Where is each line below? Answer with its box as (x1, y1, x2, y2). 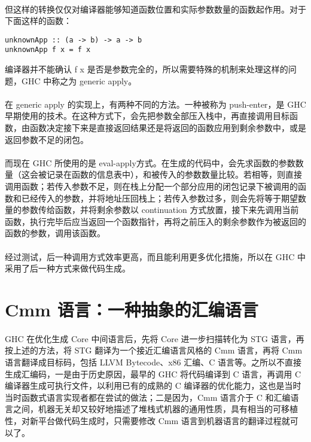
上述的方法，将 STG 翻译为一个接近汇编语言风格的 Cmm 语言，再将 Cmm (13, 344, 303, 356)
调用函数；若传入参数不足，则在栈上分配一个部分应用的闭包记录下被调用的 (5, 180, 298, 193)
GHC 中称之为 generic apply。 (21, 74, 137, 87)
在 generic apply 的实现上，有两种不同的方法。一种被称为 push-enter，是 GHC (5, 97, 306, 110)
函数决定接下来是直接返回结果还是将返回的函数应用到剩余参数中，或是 (29, 121, 306, 134)
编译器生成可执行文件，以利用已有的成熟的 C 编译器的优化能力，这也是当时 (5, 379, 301, 392)
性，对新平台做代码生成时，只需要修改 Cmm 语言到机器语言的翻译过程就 (5, 414, 290, 426)
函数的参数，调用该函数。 (5, 227, 105, 239)
